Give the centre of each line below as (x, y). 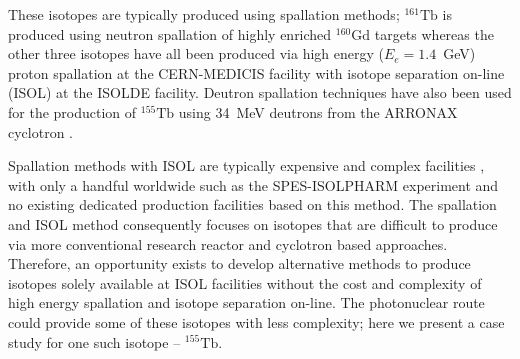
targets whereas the (434, 33)
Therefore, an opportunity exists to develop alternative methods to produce (239, 263)
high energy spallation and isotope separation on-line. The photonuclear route (246, 302)
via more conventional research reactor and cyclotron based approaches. (228, 243)
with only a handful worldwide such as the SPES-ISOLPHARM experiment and (253, 184)
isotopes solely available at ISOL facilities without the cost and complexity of (245, 282)
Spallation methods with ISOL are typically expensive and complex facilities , (246, 165)
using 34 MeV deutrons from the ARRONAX (318, 111)
